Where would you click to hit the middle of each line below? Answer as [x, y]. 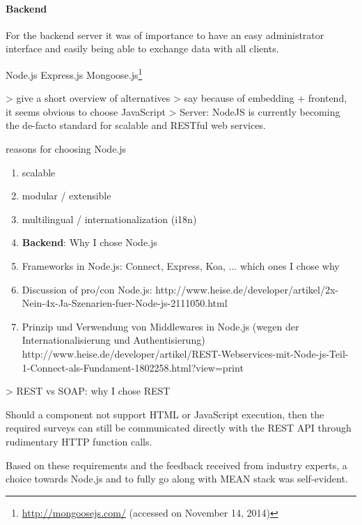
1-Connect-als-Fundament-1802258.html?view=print [133, 367]
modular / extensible [66, 196]
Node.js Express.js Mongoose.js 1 [74, 73]
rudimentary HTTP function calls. [79, 441]
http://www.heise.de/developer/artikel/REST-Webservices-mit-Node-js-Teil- [185, 353]
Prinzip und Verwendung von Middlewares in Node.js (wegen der [160, 326]
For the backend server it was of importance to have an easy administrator [165, 35]
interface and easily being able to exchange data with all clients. [142, 48]
